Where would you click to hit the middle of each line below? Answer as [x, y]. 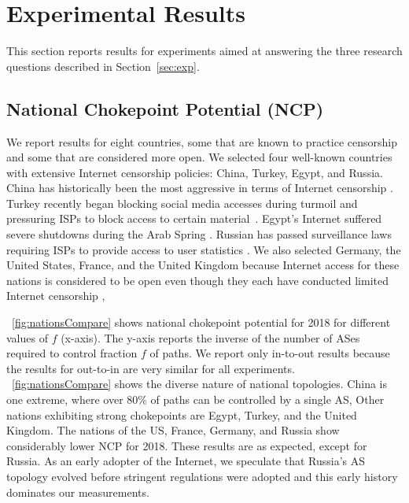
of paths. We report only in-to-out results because [270, 353]
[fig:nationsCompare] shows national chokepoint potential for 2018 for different [201, 322]
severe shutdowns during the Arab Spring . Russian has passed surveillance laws [199, 234]
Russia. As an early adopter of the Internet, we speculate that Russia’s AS [186, 461]
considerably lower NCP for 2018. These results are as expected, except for [187, 445]
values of [27, 337]
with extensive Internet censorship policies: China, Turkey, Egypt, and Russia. [195, 172]
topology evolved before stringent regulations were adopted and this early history [202, 476]
